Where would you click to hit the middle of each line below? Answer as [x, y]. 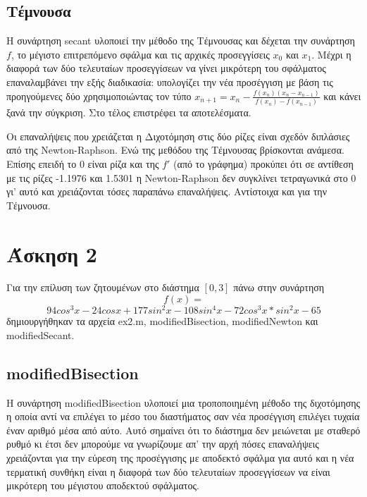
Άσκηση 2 [52, 253]
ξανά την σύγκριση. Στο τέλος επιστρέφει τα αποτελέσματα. [129, 112]
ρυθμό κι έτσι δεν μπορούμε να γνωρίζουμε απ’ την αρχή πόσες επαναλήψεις [163, 444]
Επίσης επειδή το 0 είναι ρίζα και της [83, 163]
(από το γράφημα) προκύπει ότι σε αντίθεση [263, 163]
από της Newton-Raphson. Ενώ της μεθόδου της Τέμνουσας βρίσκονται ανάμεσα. [175, 150]
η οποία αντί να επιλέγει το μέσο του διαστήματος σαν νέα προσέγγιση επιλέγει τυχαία [183, 416]
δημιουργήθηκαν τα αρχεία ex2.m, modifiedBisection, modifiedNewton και [162, 321]
